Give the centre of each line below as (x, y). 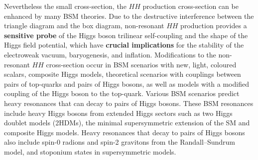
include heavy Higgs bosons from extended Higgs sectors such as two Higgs (118, 113)
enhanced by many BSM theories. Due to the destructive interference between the (129, 16)
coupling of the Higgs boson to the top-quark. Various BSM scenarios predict (122, 93)
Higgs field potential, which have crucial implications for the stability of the (124, 45)
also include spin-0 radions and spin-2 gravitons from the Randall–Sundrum (120, 142)
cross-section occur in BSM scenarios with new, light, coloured (141, 64)
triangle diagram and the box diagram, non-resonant (84, 26)
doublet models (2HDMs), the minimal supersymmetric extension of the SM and (127, 123)
